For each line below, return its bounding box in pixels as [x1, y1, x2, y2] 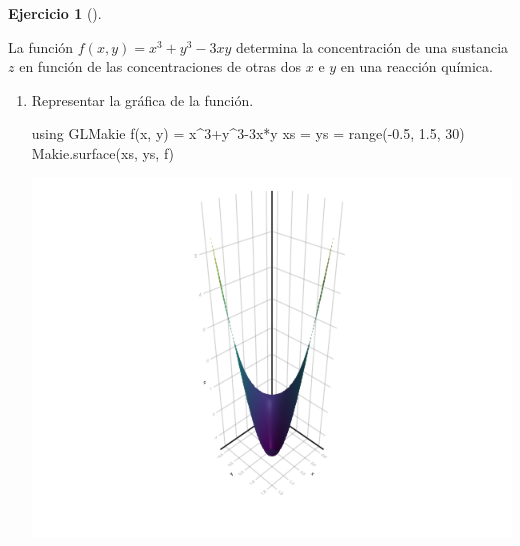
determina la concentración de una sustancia [236, 36, 509, 57]
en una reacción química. [340, 56, 493, 77]
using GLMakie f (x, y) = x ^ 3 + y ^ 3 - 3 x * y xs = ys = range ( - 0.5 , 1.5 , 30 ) [31, 123, 465, 144]
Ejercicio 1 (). [8, 3, 102, 23]
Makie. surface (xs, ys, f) [31, 142, 175, 163]
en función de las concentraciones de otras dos [19, 56, 302, 77]
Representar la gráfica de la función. [31, 89, 254, 110]
